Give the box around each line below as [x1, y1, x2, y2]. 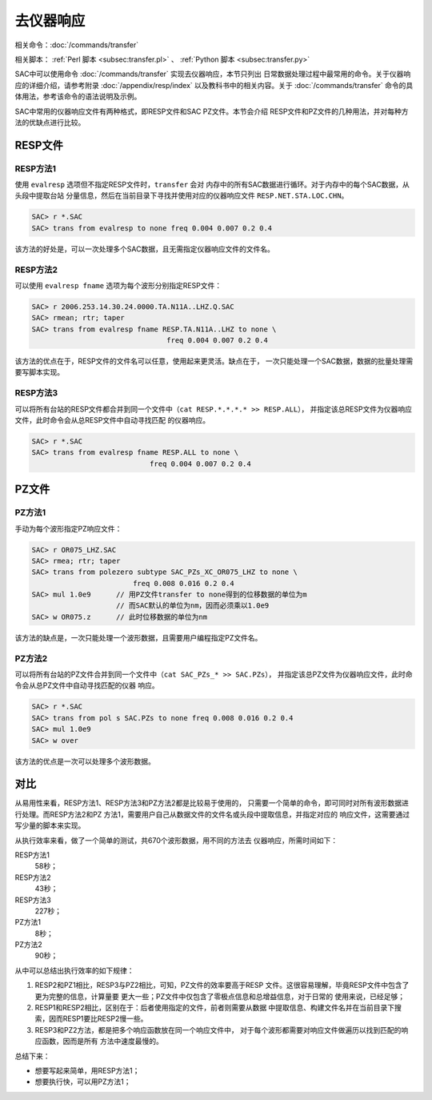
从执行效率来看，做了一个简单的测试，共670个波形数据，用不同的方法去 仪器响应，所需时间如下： [14, 835, 338, 845]
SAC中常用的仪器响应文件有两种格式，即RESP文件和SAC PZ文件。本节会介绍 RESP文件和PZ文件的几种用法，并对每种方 [14, 106, 409, 116]
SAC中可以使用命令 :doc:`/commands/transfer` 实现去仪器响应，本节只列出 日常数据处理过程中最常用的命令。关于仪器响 [14, 69, 411, 79]
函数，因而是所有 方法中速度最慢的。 [41, 1037, 163, 1046]
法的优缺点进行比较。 [14, 117, 86, 127]
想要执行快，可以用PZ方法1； [34, 1077, 131, 1086]
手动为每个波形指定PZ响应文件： [14, 524, 122, 533]
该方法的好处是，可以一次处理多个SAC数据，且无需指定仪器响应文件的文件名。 [14, 244, 275, 254]
